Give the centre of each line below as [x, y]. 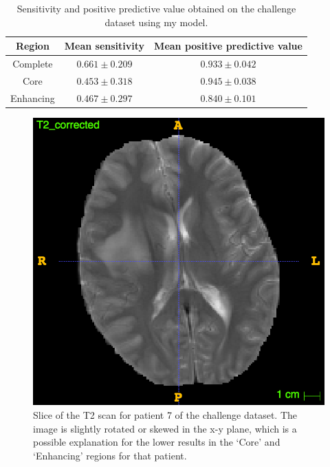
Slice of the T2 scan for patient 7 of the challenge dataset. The [165, 414]
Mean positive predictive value [228, 46]
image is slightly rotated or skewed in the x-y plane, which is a [165, 428]
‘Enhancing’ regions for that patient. [110, 455]
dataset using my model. [156, 22]
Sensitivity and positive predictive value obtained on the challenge [156, 8]
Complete [33, 64]
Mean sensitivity [104, 46]
